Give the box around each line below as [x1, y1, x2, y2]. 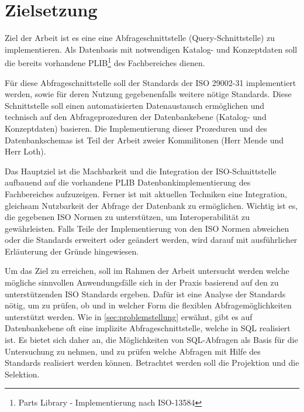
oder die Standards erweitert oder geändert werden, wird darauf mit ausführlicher [5, 234, 298, 246]
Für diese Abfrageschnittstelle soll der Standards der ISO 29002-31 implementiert [5, 76, 296, 88]
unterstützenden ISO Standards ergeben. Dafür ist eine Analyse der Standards [5, 287, 286, 300]
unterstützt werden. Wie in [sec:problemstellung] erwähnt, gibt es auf [5, 310, 253, 322]
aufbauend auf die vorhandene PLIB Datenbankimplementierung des [5, 176, 251, 188]
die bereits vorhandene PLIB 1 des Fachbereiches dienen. [5, 55, 205, 68]
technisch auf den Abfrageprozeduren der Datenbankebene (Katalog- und [5, 111, 267, 123]
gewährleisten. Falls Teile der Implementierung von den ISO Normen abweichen [5, 222, 289, 234]
